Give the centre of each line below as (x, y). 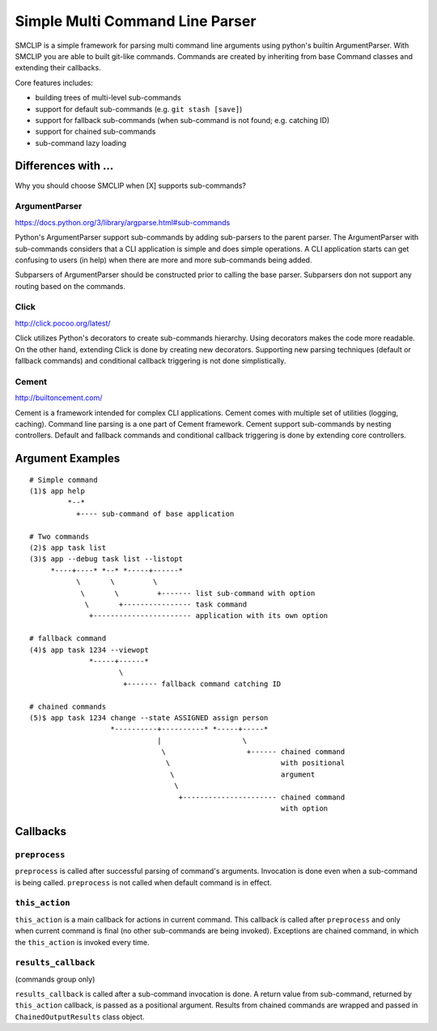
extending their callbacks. (58, 68)
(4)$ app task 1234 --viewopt (89, 650)
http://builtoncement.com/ (59, 398)
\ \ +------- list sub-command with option (198, 593)
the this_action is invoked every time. (82, 942)
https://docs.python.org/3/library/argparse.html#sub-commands (123, 222)
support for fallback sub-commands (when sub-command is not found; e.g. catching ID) (182, 120)
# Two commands (59, 536)
